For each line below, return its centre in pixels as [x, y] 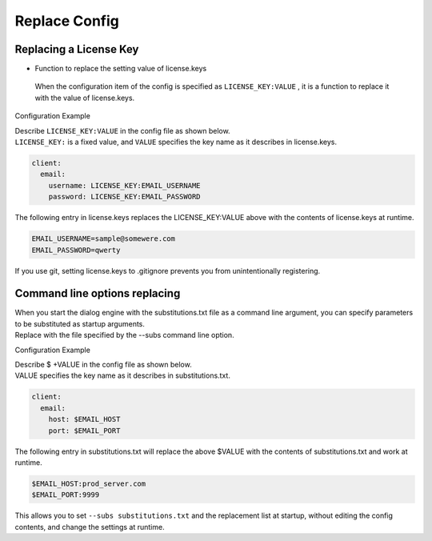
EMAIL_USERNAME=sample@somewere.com [104, 239]
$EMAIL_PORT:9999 [66, 495]
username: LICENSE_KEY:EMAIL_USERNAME [124, 185]
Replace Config [67, 21]
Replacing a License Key [77, 49]
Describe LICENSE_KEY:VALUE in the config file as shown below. [123, 130]
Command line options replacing [98, 293]
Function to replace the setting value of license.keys [121, 69]
